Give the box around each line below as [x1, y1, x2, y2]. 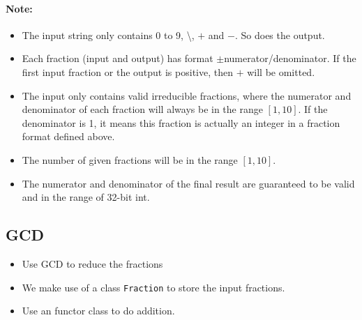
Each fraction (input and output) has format [22, 51, 213, 66]
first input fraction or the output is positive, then [22, 64, 233, 79]
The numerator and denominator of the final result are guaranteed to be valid [22, 176, 355, 190]
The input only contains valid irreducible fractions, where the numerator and [22, 88, 352, 102]
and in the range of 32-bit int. [22, 190, 150, 204]
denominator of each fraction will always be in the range [22, 102, 263, 116]
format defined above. [22, 129, 115, 144]
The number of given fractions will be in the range [22, 152, 238, 167]
